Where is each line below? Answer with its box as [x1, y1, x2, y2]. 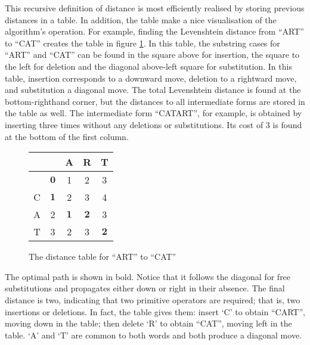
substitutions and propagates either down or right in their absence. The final [5, 282, 285, 294]
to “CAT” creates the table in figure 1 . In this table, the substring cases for [5, 36, 280, 49]
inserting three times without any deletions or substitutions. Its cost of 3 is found [5, 118, 302, 130]
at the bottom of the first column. [5, 130, 129, 142]
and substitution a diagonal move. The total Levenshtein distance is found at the [5, 83, 301, 96]
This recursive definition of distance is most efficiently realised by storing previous [5, 2, 305, 14]
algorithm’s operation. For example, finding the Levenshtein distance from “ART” [5, 25, 304, 38]
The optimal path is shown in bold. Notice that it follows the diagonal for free [5, 270, 291, 282]
